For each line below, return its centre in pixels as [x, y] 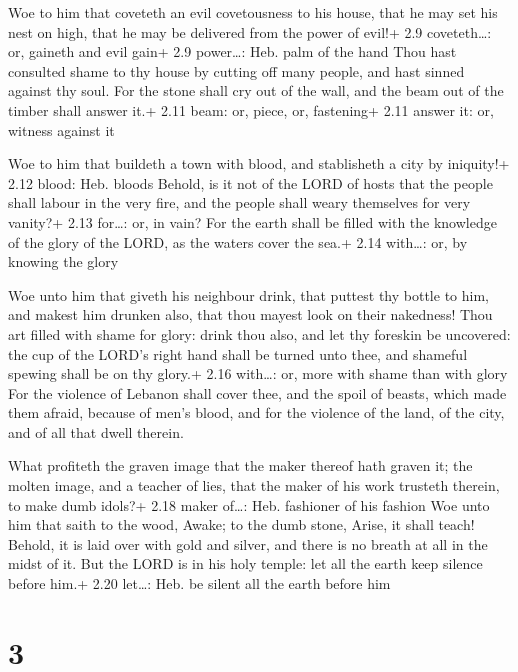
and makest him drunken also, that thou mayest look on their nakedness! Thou [250, 314]
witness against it [61, 129]
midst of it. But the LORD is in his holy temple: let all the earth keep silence [245, 563]
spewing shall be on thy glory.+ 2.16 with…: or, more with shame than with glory [258, 373]
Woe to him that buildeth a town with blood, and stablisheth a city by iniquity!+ [259, 163]
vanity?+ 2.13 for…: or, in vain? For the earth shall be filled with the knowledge [252, 221]
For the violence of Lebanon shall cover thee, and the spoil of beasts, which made [257, 392]
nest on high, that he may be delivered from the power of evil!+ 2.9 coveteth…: [250, 31]
